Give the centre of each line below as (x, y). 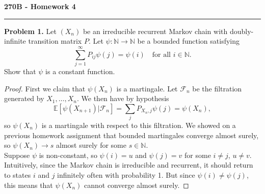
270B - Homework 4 (40, 6)
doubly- (242, 31)
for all (162, 55)
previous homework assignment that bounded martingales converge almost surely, (131, 135)
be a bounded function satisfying (189, 41)
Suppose (17, 155)
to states (18, 174)
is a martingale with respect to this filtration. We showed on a (139, 125)
